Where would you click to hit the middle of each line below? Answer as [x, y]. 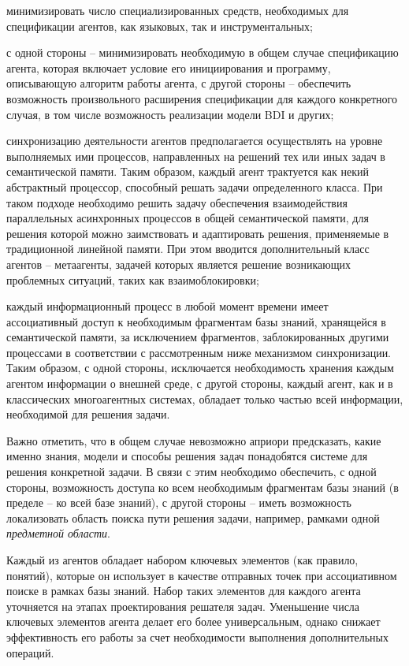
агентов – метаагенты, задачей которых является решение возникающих [179, 264]
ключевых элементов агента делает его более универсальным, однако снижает [193, 621]
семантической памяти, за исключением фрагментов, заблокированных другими [198, 337]
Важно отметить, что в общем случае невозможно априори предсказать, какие [194, 440]
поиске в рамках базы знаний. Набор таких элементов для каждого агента [184, 591]
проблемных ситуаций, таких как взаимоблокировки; [133, 279]
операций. [30, 652]
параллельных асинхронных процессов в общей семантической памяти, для [188, 218]
